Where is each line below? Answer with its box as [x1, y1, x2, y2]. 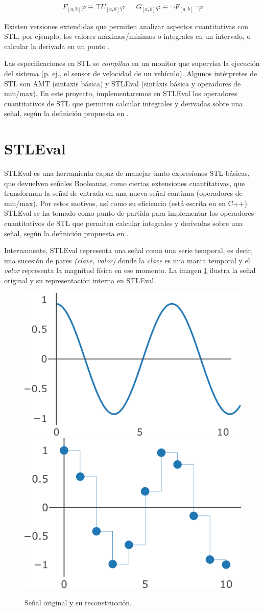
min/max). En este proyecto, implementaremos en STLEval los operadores [4, 88, 237, 99]
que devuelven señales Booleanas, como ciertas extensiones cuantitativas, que [4, 177, 245, 188]
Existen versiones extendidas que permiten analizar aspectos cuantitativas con [4, 20, 249, 31]
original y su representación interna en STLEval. [4, 275, 156, 285]
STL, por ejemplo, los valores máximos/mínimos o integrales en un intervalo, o [4, 31, 251, 41]
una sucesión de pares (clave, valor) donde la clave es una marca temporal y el [4, 255, 250, 265]
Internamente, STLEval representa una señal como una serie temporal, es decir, [4, 245, 253, 256]
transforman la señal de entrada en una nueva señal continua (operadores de [4, 188, 243, 198]
